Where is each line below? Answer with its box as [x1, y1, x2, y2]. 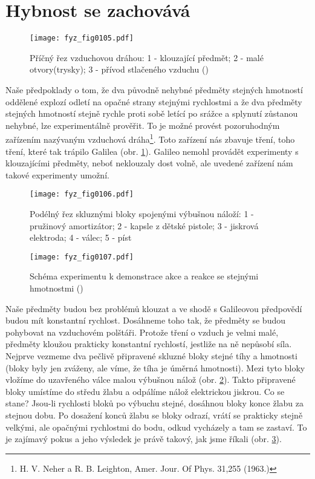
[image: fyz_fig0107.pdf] [30, 252, 134, 261]
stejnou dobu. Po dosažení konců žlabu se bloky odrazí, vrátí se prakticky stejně [5, 409, 303, 421]
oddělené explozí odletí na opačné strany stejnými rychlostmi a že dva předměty [5, 95, 302, 108]
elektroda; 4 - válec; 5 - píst [30, 231, 132, 244]
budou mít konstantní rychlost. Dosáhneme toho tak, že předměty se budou [5, 314, 285, 327]
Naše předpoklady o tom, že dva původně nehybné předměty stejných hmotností [5, 83, 303, 96]
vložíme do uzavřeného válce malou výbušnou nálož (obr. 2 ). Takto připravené [5, 373, 296, 386]
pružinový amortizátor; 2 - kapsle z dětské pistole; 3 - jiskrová [30, 219, 259, 232]
